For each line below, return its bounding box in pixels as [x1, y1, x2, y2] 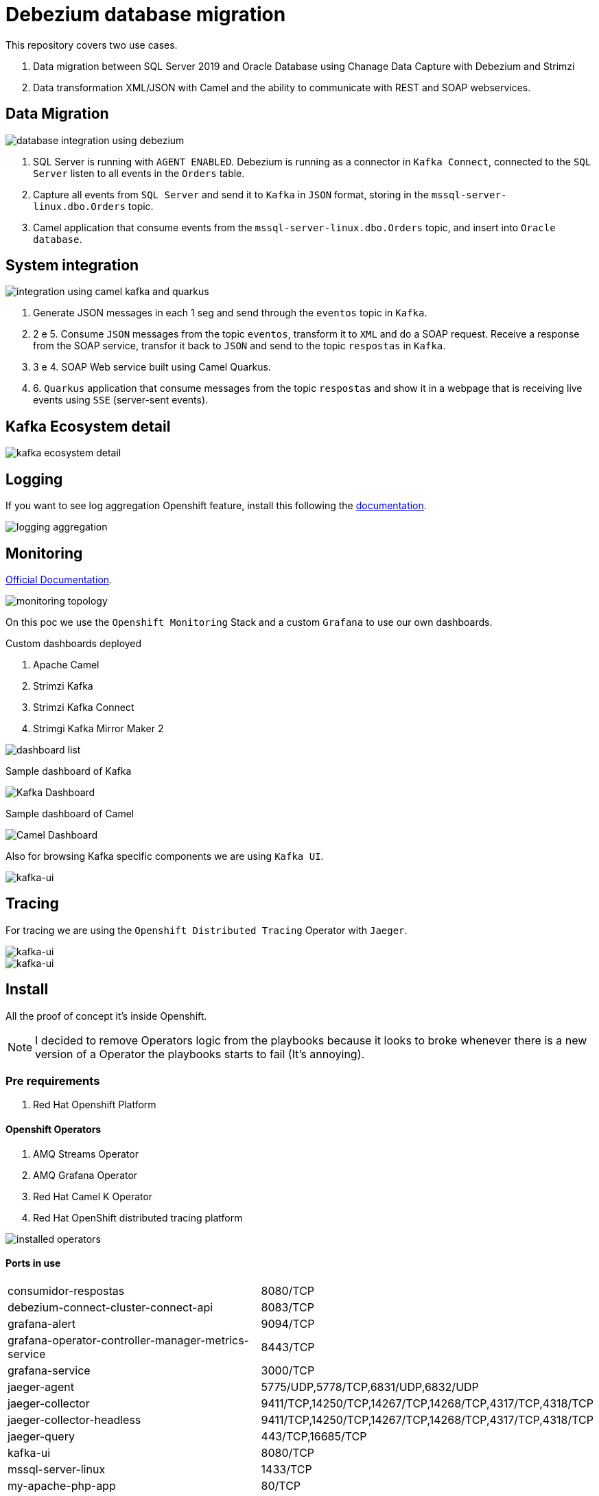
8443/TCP [261, 1340, 315, 1354]
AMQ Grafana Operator [33, 1169, 138, 1181]
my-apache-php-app [8, 1478, 116, 1493]
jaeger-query [8, 1429, 75, 1443]
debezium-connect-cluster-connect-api [8, 1300, 213, 1314]
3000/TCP [261, 1363, 315, 1377]
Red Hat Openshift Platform [33, 1099, 156, 1111]
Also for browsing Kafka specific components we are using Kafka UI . [5, 850, 324, 862]
